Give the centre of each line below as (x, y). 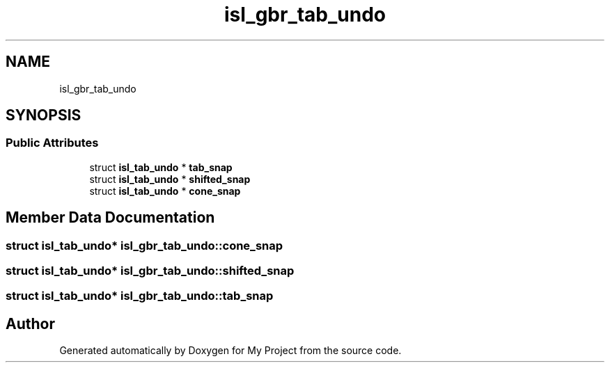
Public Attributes (52, 143)
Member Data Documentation (110, 218)
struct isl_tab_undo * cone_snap (165, 191)
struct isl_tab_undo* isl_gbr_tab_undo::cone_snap (144, 245)
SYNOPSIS (44, 115)
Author (30, 323)
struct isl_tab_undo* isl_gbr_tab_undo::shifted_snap (150, 271)
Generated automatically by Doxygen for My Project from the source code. (230, 351)
